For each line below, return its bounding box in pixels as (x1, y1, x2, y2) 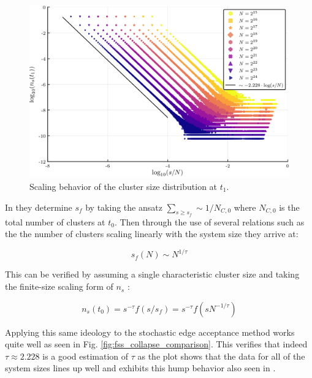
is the (279, 200, 300, 213)
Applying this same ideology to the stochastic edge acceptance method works (5, 325, 295, 338)
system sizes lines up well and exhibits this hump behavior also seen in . (5, 361, 276, 374)
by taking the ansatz (85, 200, 162, 213)
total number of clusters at (5, 215, 105, 228)
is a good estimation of (42, 349, 129, 362)
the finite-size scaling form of (5, 280, 113, 293)
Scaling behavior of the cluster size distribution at (29, 180, 218, 192)
